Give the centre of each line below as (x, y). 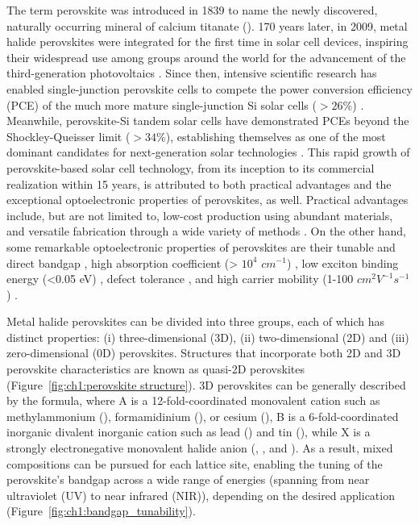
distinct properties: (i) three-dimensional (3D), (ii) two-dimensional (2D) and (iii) (208, 337)
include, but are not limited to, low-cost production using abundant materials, (200, 215)
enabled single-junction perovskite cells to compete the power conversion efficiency (209, 88)
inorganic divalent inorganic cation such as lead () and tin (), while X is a (189, 432)
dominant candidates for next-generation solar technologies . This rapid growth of (208, 152)
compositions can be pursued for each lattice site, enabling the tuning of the (195, 463)
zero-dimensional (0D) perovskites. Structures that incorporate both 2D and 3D (204, 353)
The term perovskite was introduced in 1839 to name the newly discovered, (192, 10)
